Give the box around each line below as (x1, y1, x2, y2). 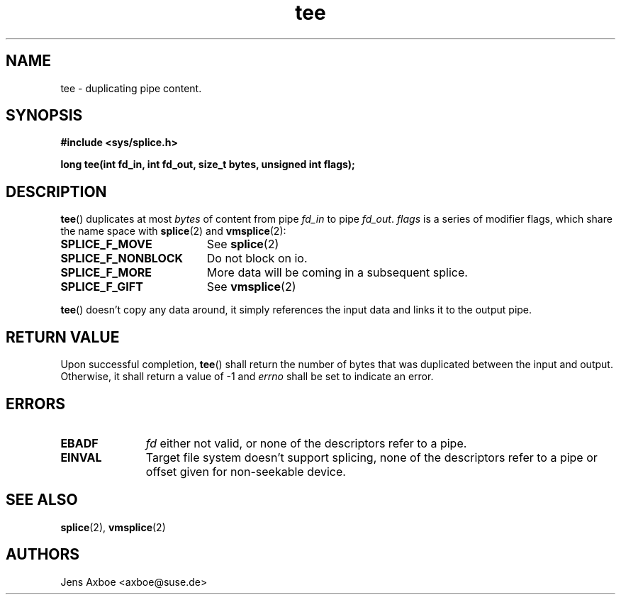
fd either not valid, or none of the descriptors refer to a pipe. (145, 435, 467, 450)
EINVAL (60, 450, 102, 465)
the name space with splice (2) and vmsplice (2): (60, 225, 286, 238)
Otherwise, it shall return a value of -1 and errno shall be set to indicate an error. (60, 370, 434, 383)
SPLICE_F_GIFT (60, 279, 143, 294)
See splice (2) (206, 237, 279, 252)
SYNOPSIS (6, 106, 83, 125)
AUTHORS (6, 545, 80, 564)
